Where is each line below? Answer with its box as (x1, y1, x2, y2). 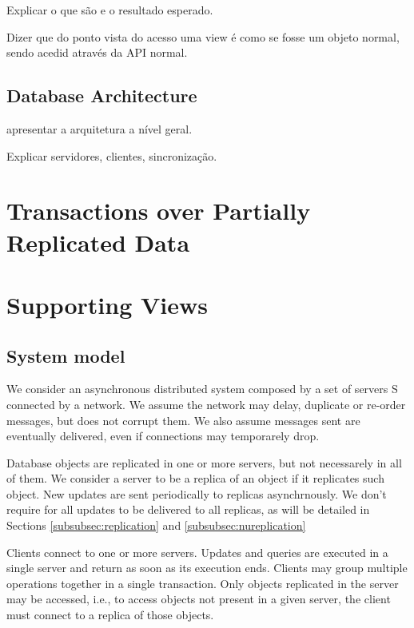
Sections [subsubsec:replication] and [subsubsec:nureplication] (6, 517, 306, 534)
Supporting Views (6, 288, 209, 320)
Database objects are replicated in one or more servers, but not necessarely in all (6, 454, 402, 471)
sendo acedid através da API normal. (6, 44, 188, 61)
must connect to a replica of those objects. (6, 606, 214, 623)
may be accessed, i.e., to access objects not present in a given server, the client (6, 590, 391, 607)
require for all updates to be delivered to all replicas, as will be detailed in (6, 501, 370, 518)
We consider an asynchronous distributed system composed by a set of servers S (6, 380, 398, 397)
